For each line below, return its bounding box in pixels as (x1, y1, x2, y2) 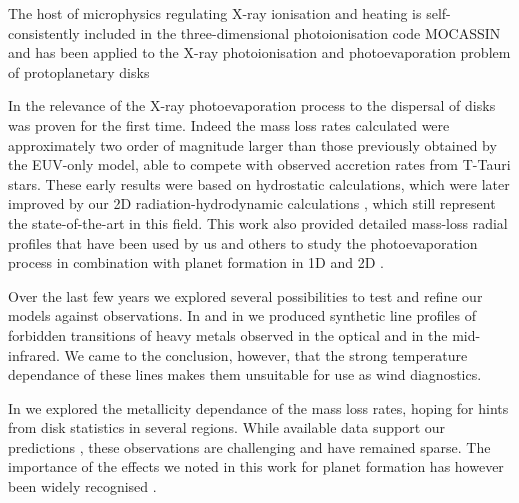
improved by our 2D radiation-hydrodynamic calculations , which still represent (8, 193, 496, 214)
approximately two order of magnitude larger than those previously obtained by (8, 134, 497, 155)
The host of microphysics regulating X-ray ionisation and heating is (8, 3, 422, 23)
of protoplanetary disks (8, 61, 150, 82)
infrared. (8, 344, 60, 365)
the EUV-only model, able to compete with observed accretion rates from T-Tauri (8, 154, 511, 175)
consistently (8, 22, 80, 43)
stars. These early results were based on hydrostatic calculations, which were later (8, 173, 510, 194)
